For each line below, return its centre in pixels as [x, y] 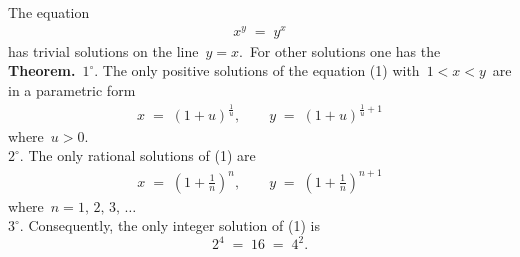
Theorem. [42, 70]
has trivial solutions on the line [103, 50]
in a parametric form [72, 89]
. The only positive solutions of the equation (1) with [257, 70]
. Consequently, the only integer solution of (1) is [169, 225]
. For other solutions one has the [340, 50]
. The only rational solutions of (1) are [137, 155]
